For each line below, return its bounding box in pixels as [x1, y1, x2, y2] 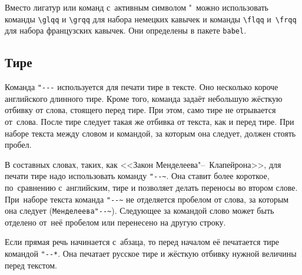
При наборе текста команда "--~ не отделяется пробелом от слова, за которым [5, 193, 289, 205]
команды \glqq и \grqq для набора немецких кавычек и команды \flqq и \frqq [5, 12, 297, 25]
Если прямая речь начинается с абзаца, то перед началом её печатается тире [5, 236, 279, 248]
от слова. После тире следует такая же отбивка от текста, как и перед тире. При [5, 115, 294, 127]
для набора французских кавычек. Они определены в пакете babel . [5, 24, 247, 37]
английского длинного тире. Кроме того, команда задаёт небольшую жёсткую [5, 92, 283, 104]
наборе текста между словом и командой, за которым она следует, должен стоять [5, 127, 296, 139]
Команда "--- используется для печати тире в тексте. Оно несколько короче [5, 81, 278, 93]
